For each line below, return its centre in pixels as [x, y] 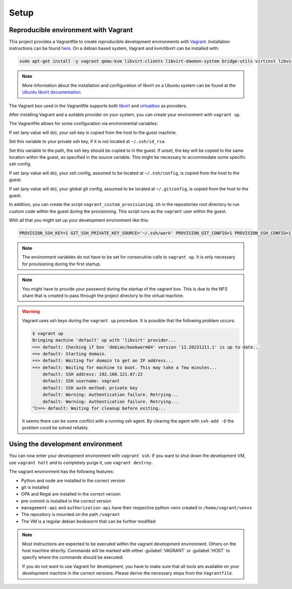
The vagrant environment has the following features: [62, 472]
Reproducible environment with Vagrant [71, 30]
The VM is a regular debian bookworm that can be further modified [88, 521]
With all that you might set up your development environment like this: [79, 220]
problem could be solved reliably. [55, 428]
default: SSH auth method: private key [90, 388]
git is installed [35, 487]
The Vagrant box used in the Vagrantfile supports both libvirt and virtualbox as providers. [98, 106]
